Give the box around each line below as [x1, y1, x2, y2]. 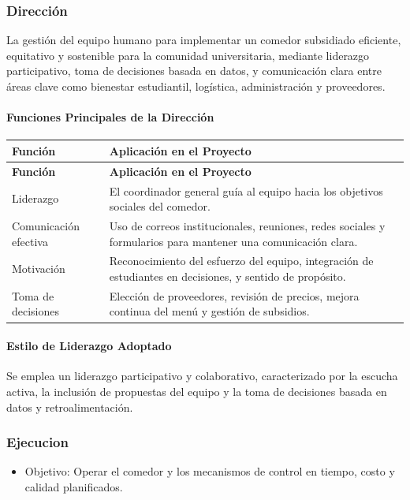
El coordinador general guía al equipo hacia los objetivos [109, 182, 383, 199]
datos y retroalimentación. [6, 398, 133, 415]
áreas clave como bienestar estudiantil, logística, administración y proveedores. [6, 78, 386, 94]
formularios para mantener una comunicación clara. [109, 233, 358, 249]
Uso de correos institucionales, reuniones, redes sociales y [109, 218, 386, 234]
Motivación [12, 260, 65, 277]
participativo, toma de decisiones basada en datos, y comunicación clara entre [6, 62, 382, 79]
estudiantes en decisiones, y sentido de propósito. [109, 268, 346, 285]
